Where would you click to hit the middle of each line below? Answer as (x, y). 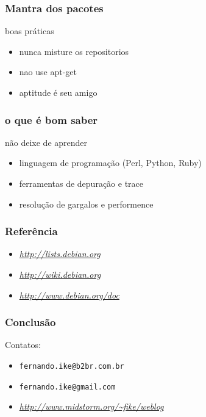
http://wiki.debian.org (60, 274)
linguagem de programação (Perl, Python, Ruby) (110, 163)
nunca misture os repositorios (74, 51)
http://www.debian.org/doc (69, 295)
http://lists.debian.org (60, 254)
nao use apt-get (48, 72)
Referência (31, 231)
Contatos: (23, 345)
